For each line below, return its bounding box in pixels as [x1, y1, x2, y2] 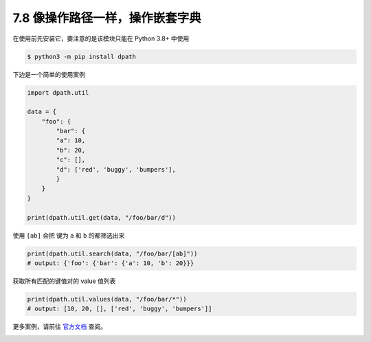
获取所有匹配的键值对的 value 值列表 [12, 277, 116, 285]
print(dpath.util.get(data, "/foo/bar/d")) [27, 214, 177, 221]
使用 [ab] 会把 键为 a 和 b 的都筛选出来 [12, 231, 125, 240]
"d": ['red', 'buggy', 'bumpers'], [56, 166, 177, 173]
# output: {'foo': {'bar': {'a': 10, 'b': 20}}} [27, 259, 194, 267]
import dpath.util [27, 89, 89, 96]
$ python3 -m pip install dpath [27, 52, 137, 60]
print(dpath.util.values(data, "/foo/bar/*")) [27, 295, 187, 303]
